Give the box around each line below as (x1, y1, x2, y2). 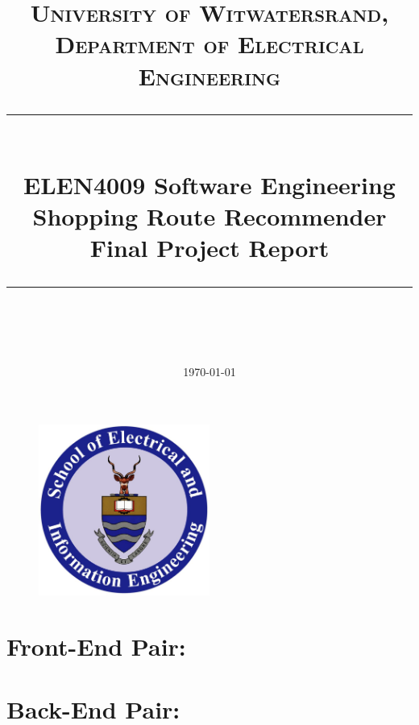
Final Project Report (89, 231, 330, 264)
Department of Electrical (55, 27, 364, 60)
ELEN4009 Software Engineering (23, 168, 396, 201)
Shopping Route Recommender (32, 200, 387, 233)
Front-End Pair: (6, 629, 186, 662)
